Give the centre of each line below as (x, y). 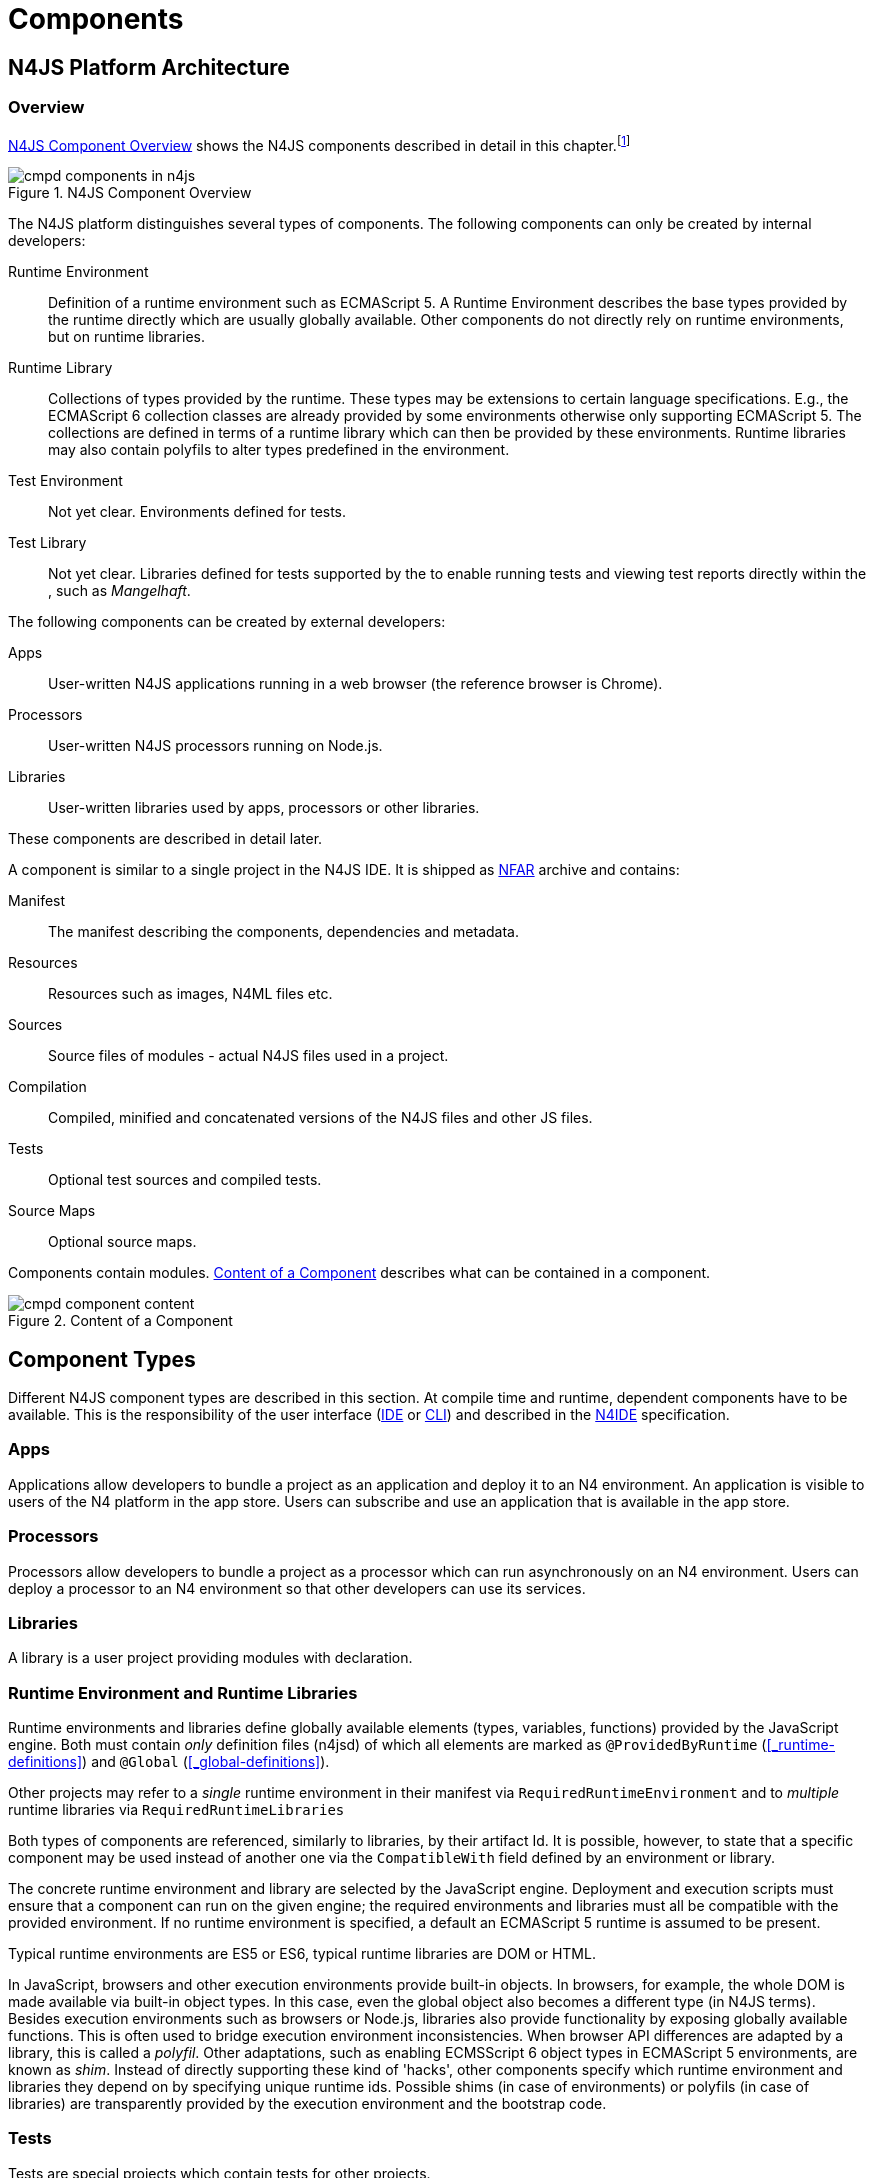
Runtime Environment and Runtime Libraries (183, 1692)
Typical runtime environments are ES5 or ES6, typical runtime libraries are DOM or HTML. (302, 1954)
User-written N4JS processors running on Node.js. (215, 746)
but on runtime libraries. (126, 337)
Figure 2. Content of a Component (120, 1321)
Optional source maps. (122, 1242)
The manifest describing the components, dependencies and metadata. (283, 932)
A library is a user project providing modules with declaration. (210, 1658)
